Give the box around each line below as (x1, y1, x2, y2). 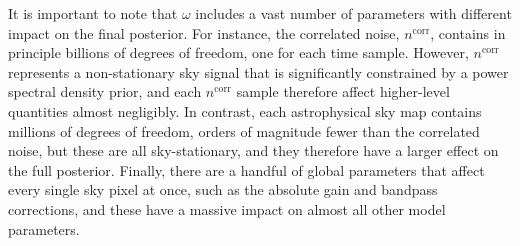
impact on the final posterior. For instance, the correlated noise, (8, 22, 400, 43)
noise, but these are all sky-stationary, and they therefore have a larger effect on (8, 140, 499, 161)
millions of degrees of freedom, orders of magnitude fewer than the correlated (8, 120, 480, 141)
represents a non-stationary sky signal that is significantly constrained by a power (8, 61, 509, 82)
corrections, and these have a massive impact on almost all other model (8, 198, 446, 219)
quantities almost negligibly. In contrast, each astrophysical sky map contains (8, 100, 482, 121)
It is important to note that (8, 3, 178, 23)
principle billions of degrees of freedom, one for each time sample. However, (8, 42, 469, 63)
